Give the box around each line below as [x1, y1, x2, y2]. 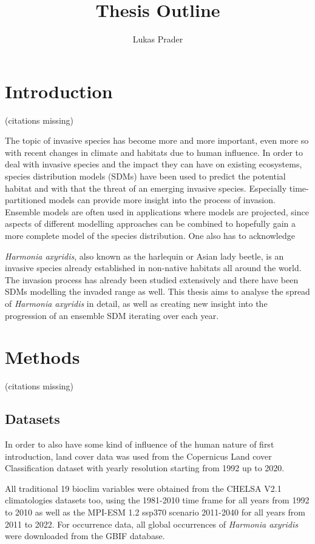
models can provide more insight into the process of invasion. [49, 193, 276, 206]
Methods [5, 344, 80, 369]
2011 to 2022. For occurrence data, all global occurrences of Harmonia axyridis [5, 517, 298, 530]
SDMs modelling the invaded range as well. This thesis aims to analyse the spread [5, 285, 310, 298]
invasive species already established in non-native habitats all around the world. [5, 261, 302, 274]
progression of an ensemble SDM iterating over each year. [5, 309, 219, 321]
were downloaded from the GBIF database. [5, 529, 165, 542]
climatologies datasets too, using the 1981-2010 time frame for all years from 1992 [5, 494, 310, 506]
